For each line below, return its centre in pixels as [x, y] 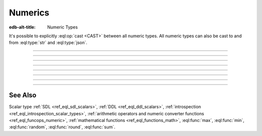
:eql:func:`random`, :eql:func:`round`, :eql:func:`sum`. [62, 127]
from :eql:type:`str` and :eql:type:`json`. [48, 43]
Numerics [29, 13]
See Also [23, 95]
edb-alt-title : [22, 27]
